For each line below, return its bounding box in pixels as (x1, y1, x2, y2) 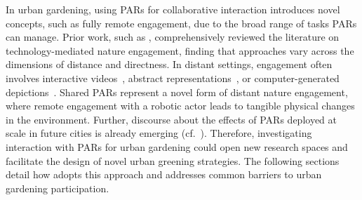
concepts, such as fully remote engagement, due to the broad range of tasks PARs (6, 15, 357, 30)
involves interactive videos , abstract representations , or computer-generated (6, 70, 340, 85)
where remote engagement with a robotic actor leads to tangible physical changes (6, 98, 355, 113)
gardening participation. (6, 180, 109, 195)
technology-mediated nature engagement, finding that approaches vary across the (6, 43, 354, 58)
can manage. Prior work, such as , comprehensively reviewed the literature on (6, 29, 340, 44)
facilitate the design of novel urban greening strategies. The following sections (6, 153, 340, 168)
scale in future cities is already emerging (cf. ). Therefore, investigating (6, 126, 312, 140)
